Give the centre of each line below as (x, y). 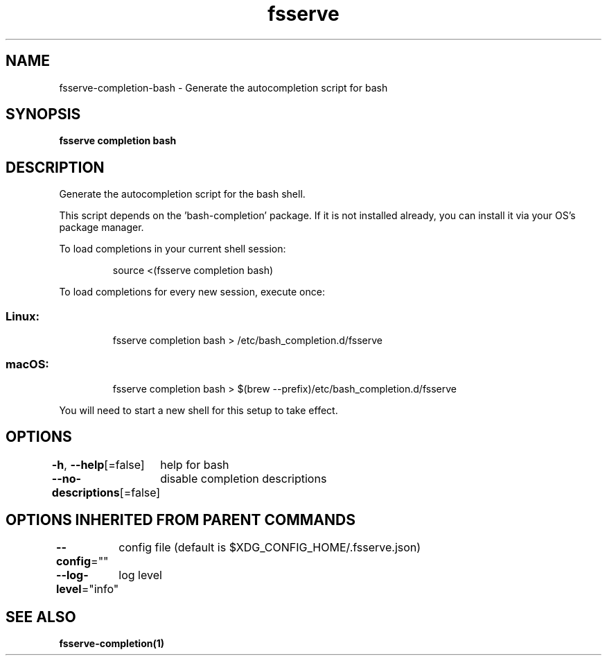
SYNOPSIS (43, 114)
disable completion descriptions (244, 478)
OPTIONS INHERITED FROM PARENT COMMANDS (181, 520)
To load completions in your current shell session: (173, 249)
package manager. (102, 228)
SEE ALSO (41, 617)
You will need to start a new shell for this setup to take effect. (199, 410)
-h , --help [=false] (98, 464)
